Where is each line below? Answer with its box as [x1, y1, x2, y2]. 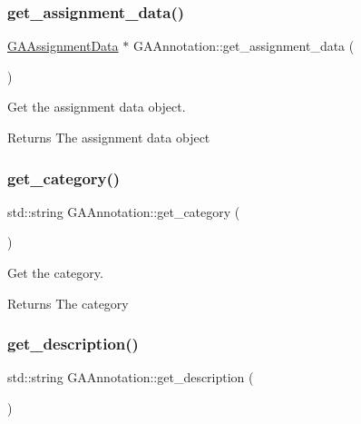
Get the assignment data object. [7, 97, 186, 116]
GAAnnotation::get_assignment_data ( [132, 36, 355, 55]
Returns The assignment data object [7, 128, 210, 146]
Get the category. [7, 263, 103, 281]
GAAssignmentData [7, 36, 119, 55]
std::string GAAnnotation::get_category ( [7, 202, 240, 221]
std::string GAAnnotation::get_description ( [7, 368, 254, 387]
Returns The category [7, 293, 129, 312]
